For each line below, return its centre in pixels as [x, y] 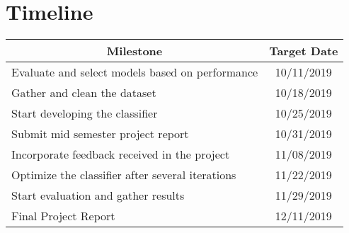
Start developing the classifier [85, 113]
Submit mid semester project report [100, 134]
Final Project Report [63, 216]
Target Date [304, 51]
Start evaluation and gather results [98, 195]
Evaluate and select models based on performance [135, 72]
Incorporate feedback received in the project [121, 154]
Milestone [135, 51]
